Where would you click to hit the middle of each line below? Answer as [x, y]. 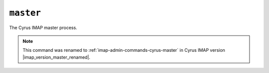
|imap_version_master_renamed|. [57, 57]
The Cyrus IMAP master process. [43, 28]
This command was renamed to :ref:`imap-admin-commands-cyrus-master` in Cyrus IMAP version [124, 50]
